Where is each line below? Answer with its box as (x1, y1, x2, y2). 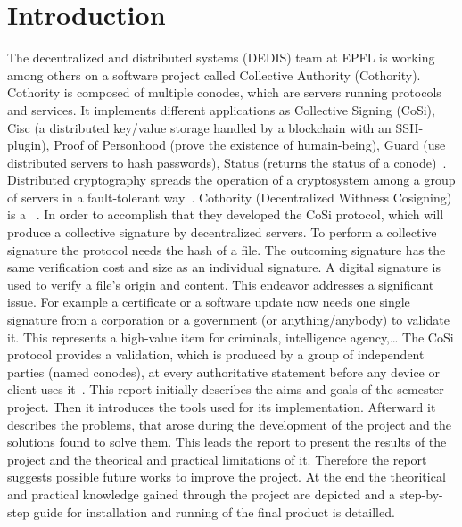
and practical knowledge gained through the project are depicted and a (7, 484, 395, 503)
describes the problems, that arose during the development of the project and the (7, 415, 451, 433)
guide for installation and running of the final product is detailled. (33, 502, 395, 521)
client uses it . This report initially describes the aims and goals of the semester (7, 380, 444, 399)
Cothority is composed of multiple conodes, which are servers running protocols (7, 83, 441, 102)
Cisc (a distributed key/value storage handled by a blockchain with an (7, 118, 392, 136)
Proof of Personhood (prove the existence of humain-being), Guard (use (54, 136, 446, 154)
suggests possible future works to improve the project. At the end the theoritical (7, 467, 446, 486)
